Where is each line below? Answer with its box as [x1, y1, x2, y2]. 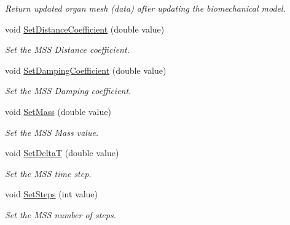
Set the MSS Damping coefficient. [5, 84, 131, 97]
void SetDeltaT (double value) [5, 146, 119, 159]
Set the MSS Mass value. [5, 125, 99, 138]
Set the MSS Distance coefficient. [5, 43, 130, 56]
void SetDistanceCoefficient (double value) [5, 22, 165, 35]
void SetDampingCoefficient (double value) [5, 63, 167, 76]
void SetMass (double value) [5, 105, 111, 117]
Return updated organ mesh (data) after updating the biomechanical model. [5, 2, 286, 14]
